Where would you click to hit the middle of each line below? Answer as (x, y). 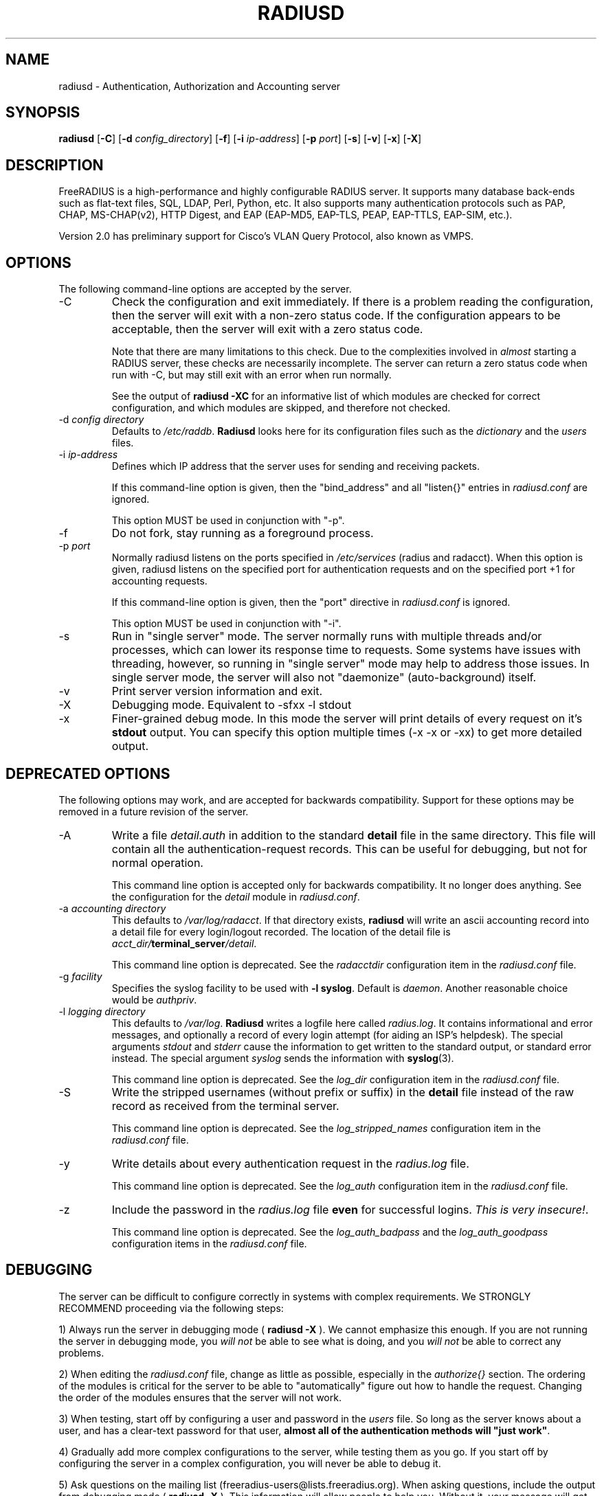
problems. (81, 1352)
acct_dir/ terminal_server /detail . (184, 943)
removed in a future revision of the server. (154, 811)
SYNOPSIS (43, 113)
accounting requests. (159, 581)
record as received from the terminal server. (225, 1106)
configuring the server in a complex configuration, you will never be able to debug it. (250, 1463)
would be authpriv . (154, 999)
